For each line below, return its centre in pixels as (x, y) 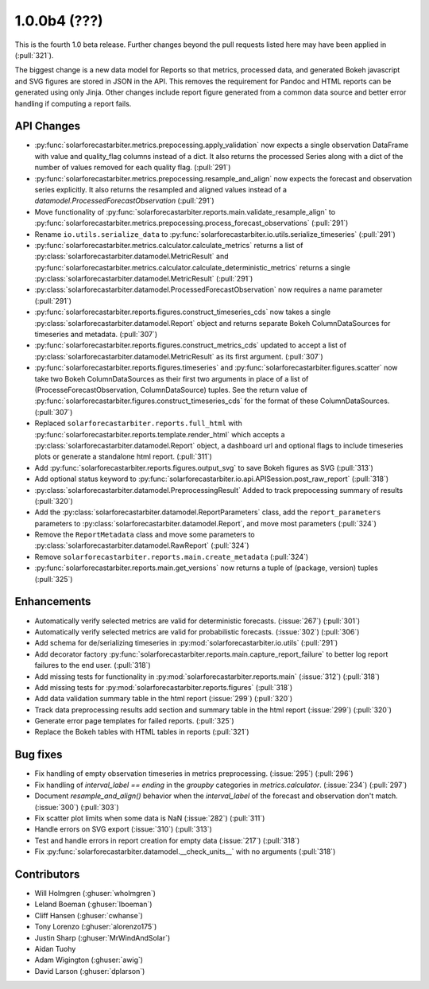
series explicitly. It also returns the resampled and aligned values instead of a (161, 189)
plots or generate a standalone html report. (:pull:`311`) (123, 456)
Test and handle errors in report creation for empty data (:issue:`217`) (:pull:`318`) (167, 840)
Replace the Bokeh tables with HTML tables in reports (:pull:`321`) (142, 732)
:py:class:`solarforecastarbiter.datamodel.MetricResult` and (132, 256)
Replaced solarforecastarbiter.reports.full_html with (138, 423)
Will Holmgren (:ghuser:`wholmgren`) (95, 893)
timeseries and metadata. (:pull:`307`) (96, 335)
